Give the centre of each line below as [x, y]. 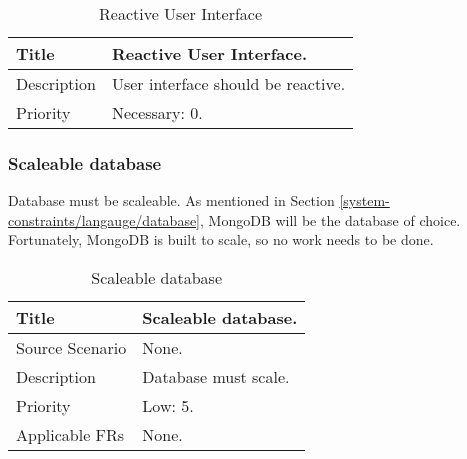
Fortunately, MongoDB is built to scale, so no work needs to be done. [221, 239]
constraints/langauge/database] [104, 219]
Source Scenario [71, 347]
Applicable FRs [70, 434]
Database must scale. [216, 376]
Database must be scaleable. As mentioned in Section [171, 200]
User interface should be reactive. [228, 83]
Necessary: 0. [157, 112]
